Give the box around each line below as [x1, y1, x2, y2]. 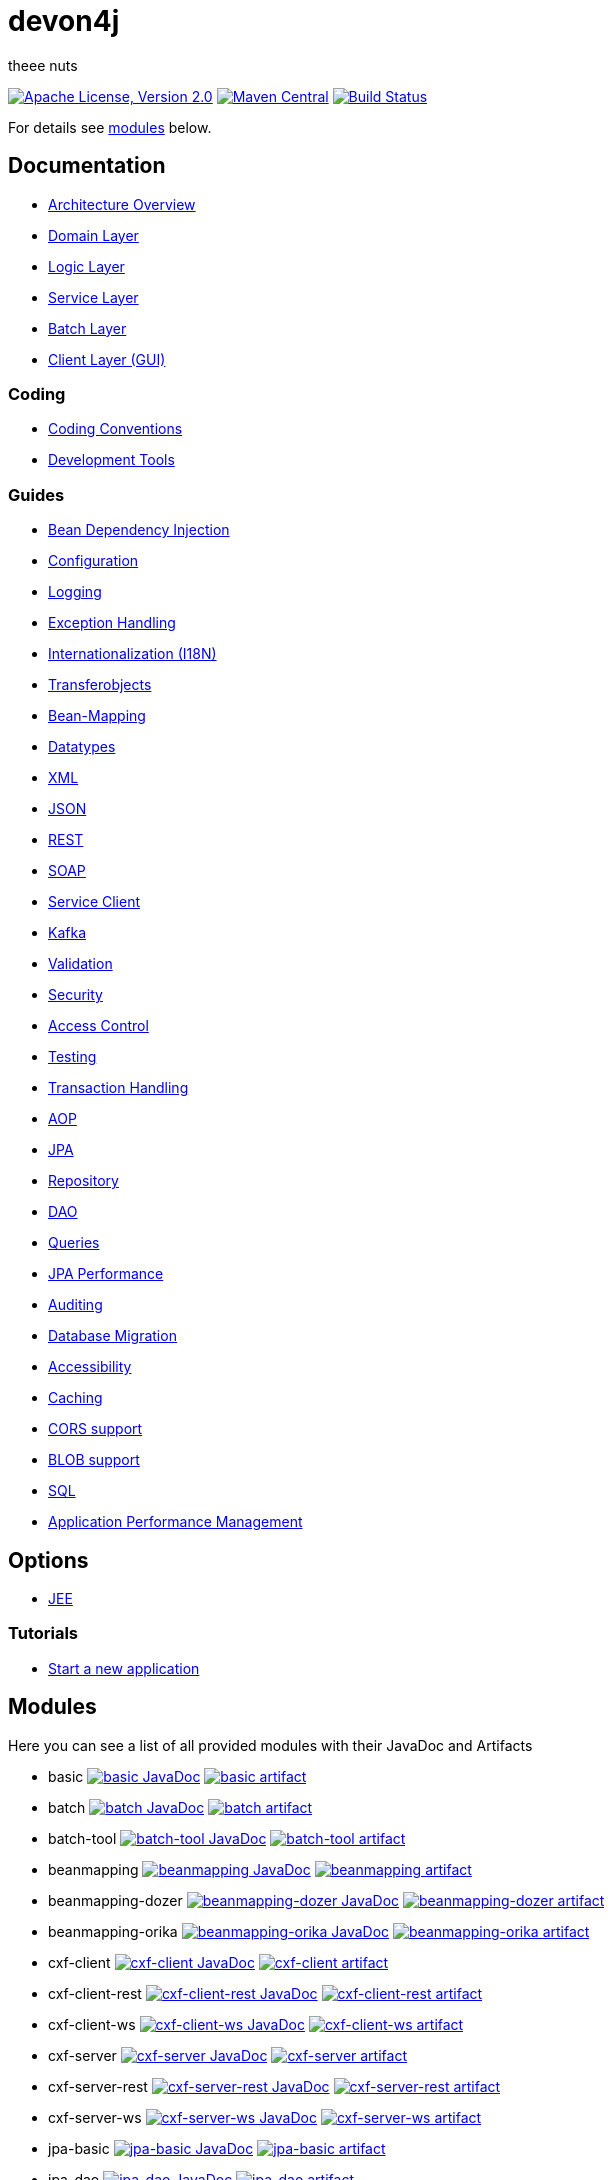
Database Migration [48, 1327, 177, 1345]
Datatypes [48, 738, 116, 756]
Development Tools [48, 451, 175, 469]
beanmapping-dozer [48, 1891, 183, 1909]
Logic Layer [48, 257, 125, 275]
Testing [48, 1048, 97, 1066]
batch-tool [48, 1829, 117, 1847]
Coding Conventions [48, 420, 183, 438]
